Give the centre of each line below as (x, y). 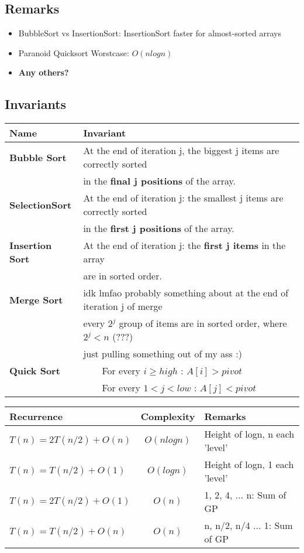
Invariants (36, 104)
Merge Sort (36, 299)
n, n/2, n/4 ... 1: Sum (248, 525)
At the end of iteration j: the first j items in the (184, 245)
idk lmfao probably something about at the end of (186, 293)
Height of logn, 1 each (249, 465)
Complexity (168, 417)
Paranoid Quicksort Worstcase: (74, 52)
